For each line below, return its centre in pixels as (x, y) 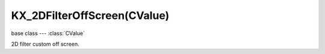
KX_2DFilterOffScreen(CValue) (90, 15)
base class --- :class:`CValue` (48, 33)
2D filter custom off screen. (45, 44)
